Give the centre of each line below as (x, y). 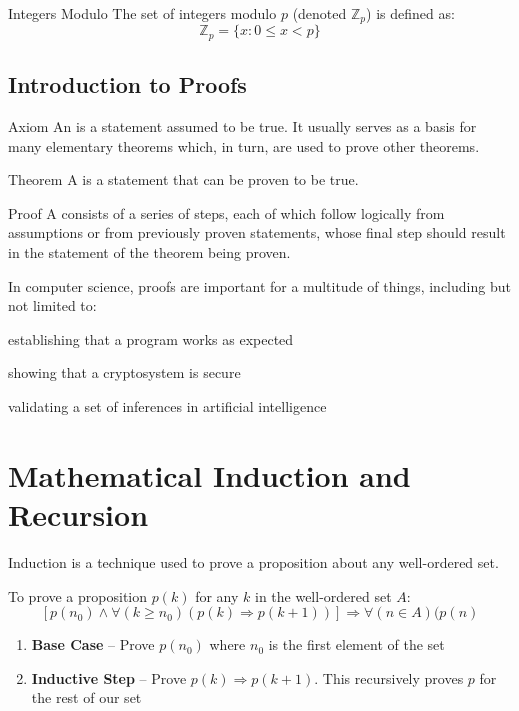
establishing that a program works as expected (151, 338)
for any (217, 595)
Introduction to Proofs (127, 84)
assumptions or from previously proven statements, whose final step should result (257, 232)
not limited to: (52, 305)
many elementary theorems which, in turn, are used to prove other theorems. (244, 145)
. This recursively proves (389, 677)
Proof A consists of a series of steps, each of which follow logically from (226, 212)
